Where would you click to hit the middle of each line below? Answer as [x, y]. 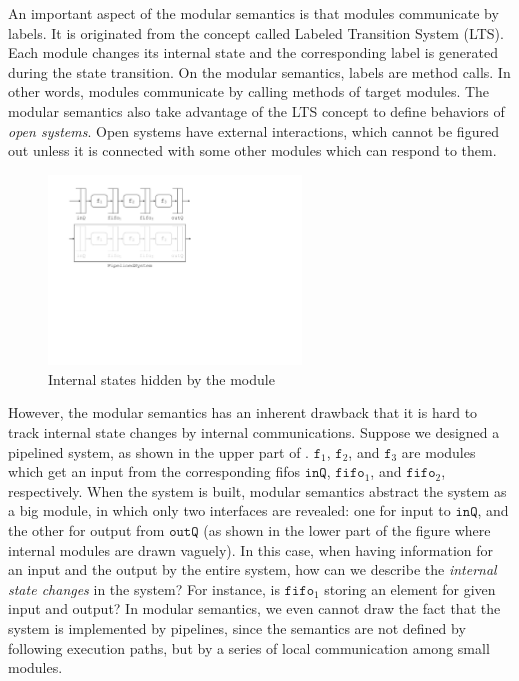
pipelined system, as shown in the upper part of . [159, 451]
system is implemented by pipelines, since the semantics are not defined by [237, 628]
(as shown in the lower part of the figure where [347, 530]
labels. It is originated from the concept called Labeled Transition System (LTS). [256, 32]
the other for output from [86, 530]
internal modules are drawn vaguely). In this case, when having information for [251, 549]
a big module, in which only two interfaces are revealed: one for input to [229, 510]
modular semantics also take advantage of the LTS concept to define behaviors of [256, 110]
